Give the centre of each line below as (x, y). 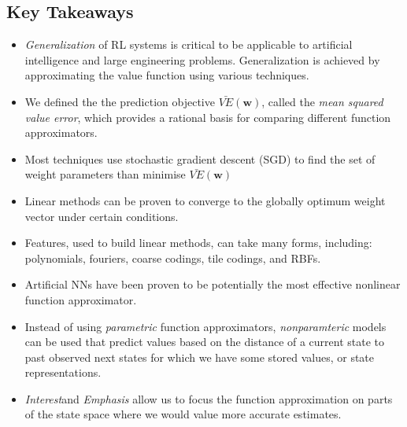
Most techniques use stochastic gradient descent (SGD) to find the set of (200, 158)
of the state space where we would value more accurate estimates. (183, 414)
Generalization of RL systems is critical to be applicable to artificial (189, 44)
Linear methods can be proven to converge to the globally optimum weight (205, 200)
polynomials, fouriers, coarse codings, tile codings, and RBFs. (173, 258)
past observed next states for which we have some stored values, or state (200, 357)
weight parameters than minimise (105, 174)
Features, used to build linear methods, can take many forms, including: (198, 243)
